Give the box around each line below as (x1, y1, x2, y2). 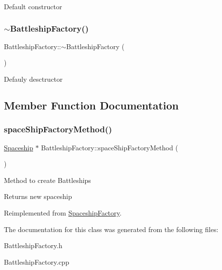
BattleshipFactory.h (4, 240, 62, 251)
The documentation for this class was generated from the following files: (4, 224, 219, 234)
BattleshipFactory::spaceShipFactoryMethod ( (41, 142, 178, 152)
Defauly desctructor (4, 74, 63, 84)
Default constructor (4, 1, 62, 11)
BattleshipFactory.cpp (4, 256, 69, 267)
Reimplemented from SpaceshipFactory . (4, 207, 122, 217)
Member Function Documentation (4, 97, 179, 112)
